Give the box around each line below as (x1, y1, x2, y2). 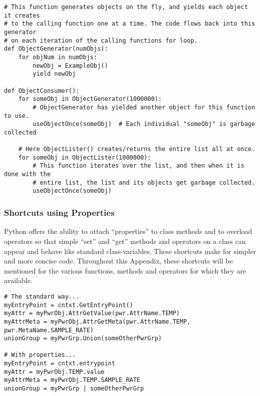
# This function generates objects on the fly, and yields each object (4, 4, 248, 11)
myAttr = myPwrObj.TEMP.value (4, 368, 105, 375)
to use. (4, 112, 30, 119)
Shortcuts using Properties (4, 206, 115, 219)
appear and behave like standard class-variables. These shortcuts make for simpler (4, 245, 256, 256)
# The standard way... (4, 293, 80, 300)
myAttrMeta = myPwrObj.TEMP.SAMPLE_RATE (4, 376, 141, 384)
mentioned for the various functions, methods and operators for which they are (4, 265, 246, 276)
